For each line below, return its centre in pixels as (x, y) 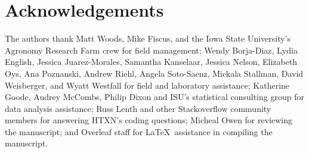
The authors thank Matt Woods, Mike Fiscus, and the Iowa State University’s (148, 38)
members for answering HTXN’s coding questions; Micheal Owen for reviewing (149, 120)
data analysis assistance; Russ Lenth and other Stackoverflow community (138, 108)
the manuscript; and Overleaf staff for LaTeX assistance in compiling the (139, 131)
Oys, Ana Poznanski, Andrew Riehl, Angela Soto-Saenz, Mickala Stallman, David (154, 73)
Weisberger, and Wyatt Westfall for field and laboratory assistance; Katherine (147, 85)
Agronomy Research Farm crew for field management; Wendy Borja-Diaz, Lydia (151, 50)
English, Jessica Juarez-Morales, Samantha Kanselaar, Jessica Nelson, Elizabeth (151, 62)
